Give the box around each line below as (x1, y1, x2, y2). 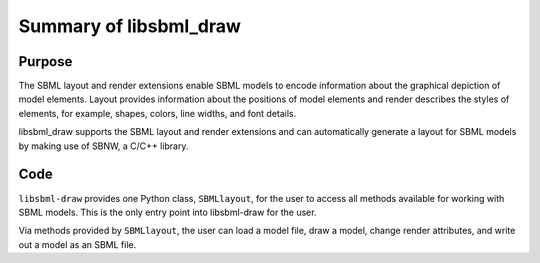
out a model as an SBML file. (18, 238, 137, 250)
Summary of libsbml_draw (18, 15, 242, 37)
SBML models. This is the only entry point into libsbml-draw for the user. (18, 206, 317, 218)
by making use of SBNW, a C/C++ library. (18, 140, 189, 152)
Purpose (18, 53, 73, 70)
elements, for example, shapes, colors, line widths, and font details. (18, 107, 297, 119)
